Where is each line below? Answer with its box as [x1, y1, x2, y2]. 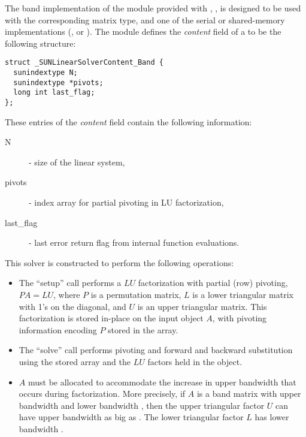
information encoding [19, 323, 97, 336]
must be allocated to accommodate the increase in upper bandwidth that [28, 375, 296, 388]
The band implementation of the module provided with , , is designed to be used [5, 2, 301, 14]
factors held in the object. [147, 355, 243, 367]
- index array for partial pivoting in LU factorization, [29, 196, 224, 209]
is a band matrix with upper [196, 387, 301, 400]
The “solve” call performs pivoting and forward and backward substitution [19, 343, 293, 356]
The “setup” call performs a [19, 276, 122, 289]
